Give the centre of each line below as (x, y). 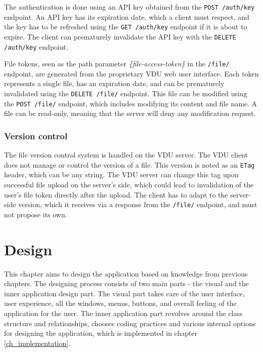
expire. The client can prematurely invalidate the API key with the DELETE (120, 36)
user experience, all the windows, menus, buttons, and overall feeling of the (120, 303)
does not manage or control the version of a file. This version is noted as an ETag (129, 164)
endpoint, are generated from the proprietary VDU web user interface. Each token (131, 73)
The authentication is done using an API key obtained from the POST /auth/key (129, 7)
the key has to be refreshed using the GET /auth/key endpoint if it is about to (126, 27)
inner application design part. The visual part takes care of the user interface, (124, 293)
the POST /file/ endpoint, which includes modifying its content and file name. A (131, 103)
